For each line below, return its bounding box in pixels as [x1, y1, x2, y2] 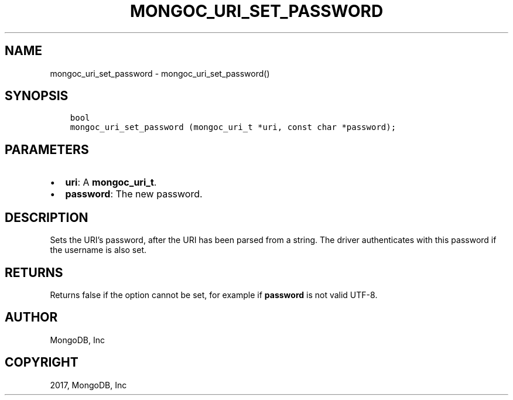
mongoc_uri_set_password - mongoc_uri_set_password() [50, 68, 270, 78]
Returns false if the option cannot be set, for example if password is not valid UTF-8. [50, 289, 378, 300]
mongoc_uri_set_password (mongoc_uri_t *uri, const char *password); [70, 122, 396, 132]
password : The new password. [65, 188, 203, 200]
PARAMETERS [5, 142, 89, 157]
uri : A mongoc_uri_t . [65, 176, 157, 189]
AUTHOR [5, 310, 58, 325]
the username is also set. [50, 245, 147, 255]
